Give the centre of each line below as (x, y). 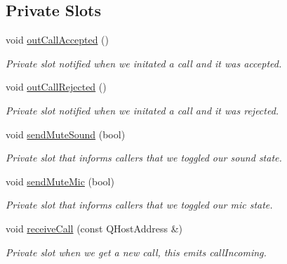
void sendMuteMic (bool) (60, 181)
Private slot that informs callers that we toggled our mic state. (139, 205)
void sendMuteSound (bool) (66, 134)
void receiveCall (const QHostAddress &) (94, 228)
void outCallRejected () (56, 87)
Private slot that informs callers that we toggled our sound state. (144, 158)
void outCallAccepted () (58, 40)
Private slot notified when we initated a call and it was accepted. (144, 63)
